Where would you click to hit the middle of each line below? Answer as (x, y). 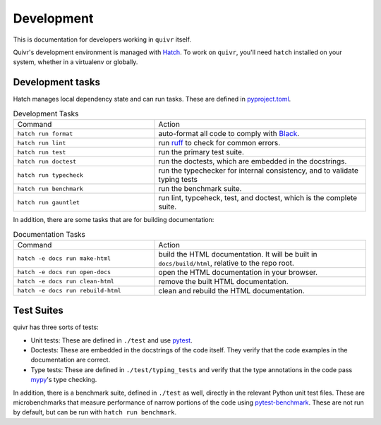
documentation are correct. (71, 360)
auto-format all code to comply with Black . (229, 134)
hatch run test (42, 152)
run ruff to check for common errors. (219, 143)
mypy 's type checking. (64, 380)
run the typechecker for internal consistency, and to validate (259, 171)
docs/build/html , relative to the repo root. (226, 263)
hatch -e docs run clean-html (66, 282)
